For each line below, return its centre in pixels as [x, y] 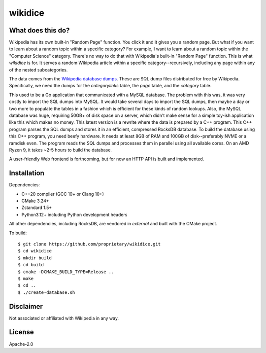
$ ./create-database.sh [47, 292]
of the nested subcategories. [38, 70]
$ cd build [31, 265]
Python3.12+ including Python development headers [74, 214]
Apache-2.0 [21, 344]
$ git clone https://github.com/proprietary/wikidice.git [89, 244]
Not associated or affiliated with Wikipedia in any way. [64, 318]
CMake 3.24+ [35, 201]
